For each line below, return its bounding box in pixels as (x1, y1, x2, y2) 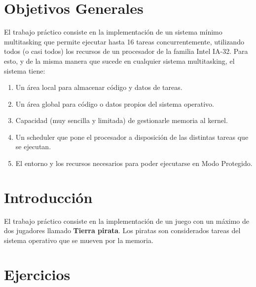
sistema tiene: (4, 65, 45, 76)
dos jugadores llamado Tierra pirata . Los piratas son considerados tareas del (4, 225, 241, 236)
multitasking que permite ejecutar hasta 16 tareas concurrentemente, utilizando (4, 36, 244, 46)
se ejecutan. (15, 141, 51, 152)
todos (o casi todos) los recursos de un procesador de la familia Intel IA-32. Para (4, 46, 248, 56)
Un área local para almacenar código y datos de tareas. (15, 82, 183, 92)
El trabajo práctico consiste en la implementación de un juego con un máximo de (4, 215, 250, 226)
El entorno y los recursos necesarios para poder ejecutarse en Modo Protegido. (15, 158, 253, 168)
